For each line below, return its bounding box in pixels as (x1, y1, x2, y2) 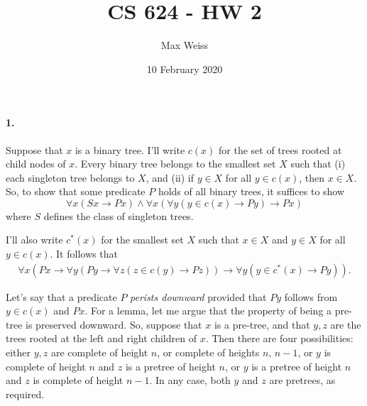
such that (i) (290, 156, 346, 171)
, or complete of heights (157, 345, 260, 360)
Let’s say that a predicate (6, 289, 117, 304)
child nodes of (6, 156, 66, 171)
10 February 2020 (146, 61, 223, 76)
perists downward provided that (130, 289, 267, 304)
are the (330, 317, 361, 331)
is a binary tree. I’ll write (75, 142, 185, 157)
